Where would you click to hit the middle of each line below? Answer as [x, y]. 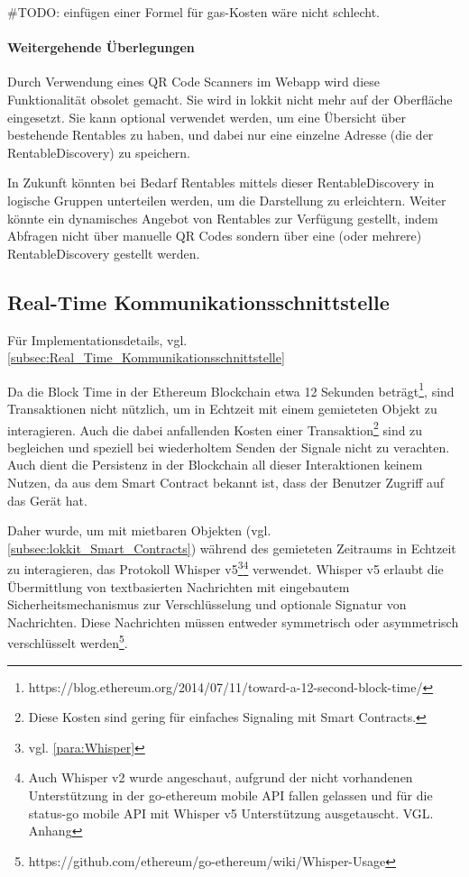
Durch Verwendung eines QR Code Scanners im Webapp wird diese [193, 82]
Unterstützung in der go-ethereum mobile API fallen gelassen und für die [230, 795]
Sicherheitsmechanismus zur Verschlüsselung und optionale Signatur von [207, 604]
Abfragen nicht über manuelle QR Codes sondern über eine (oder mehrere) [215, 236]
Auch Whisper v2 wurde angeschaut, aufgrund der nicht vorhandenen [221, 777]
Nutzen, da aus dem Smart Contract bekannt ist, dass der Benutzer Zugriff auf [226, 482]
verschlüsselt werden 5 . [68, 642]
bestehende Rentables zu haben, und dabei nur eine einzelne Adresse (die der [221, 135]
